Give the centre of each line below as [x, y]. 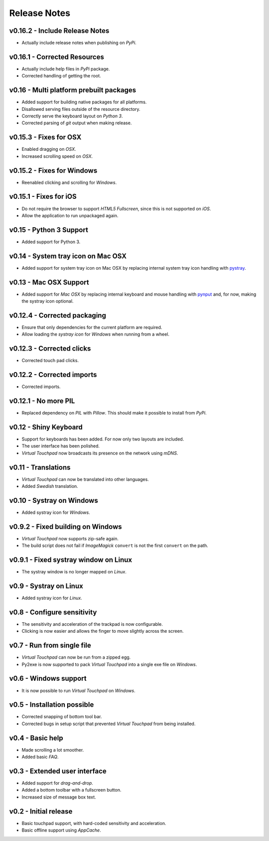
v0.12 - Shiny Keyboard [46, 427]
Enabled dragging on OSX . [49, 149]
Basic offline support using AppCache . [62, 830]
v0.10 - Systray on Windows [54, 500]
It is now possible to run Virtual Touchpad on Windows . [78, 690]
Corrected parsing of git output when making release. [77, 123]
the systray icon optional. [48, 301]
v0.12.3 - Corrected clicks [50, 349]
